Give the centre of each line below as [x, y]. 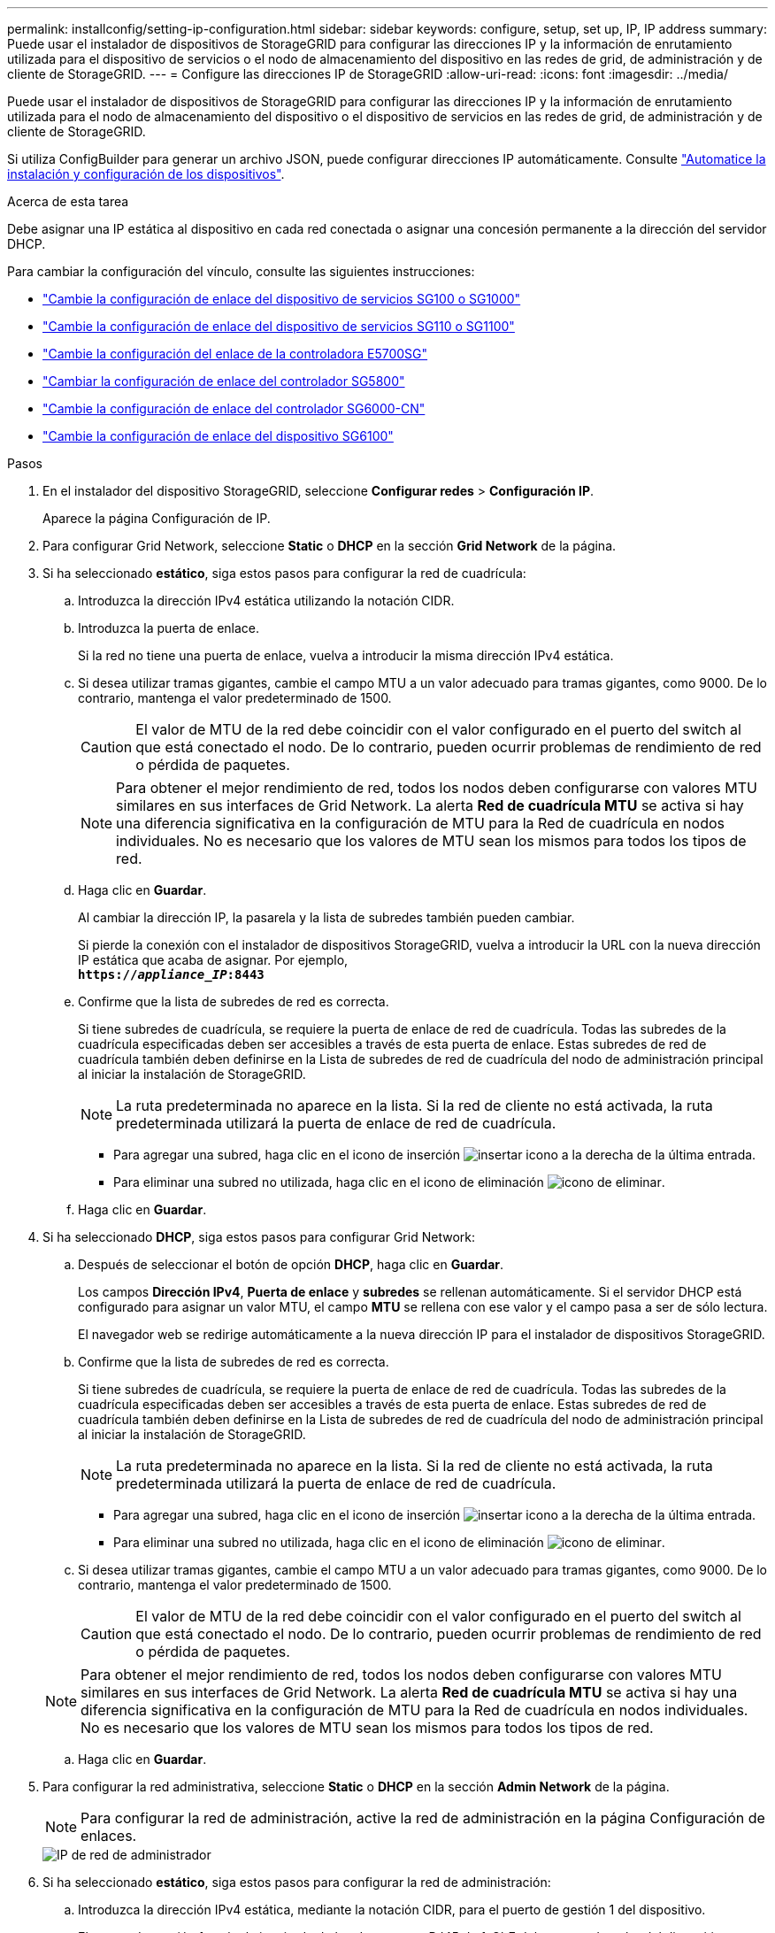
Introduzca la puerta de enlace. [169, 628]
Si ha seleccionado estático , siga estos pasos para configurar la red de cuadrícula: [284, 573]
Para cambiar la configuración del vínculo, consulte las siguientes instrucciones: [241, 271]
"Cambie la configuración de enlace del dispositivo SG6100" [218, 436]
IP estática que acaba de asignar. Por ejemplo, [213, 960]
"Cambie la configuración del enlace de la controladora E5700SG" [235, 354]
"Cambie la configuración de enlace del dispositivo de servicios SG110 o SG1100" [279, 326]
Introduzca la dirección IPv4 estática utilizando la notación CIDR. [266, 601]
